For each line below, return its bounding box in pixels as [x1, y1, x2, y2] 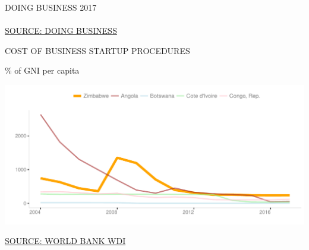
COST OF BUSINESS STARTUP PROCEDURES [5, 44, 190, 56]
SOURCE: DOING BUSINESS [5, 24, 117, 37]
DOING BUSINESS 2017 [5, 1, 97, 13]
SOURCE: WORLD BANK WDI [5, 235, 126, 247]
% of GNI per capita [5, 64, 80, 77]
